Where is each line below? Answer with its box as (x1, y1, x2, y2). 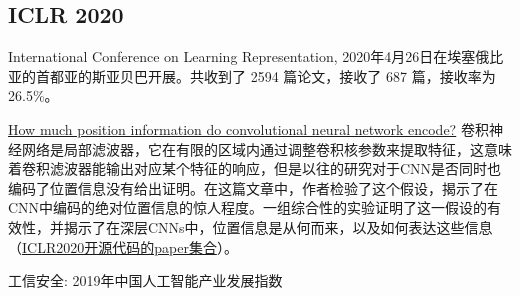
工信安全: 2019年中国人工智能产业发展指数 (8, 270, 283, 291)
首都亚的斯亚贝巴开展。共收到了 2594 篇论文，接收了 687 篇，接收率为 (35, 65, 496, 86)
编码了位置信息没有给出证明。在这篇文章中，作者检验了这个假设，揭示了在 (8, 177, 498, 198)
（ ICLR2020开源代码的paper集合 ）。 (8, 236, 238, 257)
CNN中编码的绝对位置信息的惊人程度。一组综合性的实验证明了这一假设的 (8, 197, 488, 218)
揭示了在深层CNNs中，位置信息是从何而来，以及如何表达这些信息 (63, 216, 493, 237)
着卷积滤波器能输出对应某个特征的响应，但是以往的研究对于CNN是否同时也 (8, 158, 502, 179)
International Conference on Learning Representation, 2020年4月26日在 (8, 46, 448, 67)
